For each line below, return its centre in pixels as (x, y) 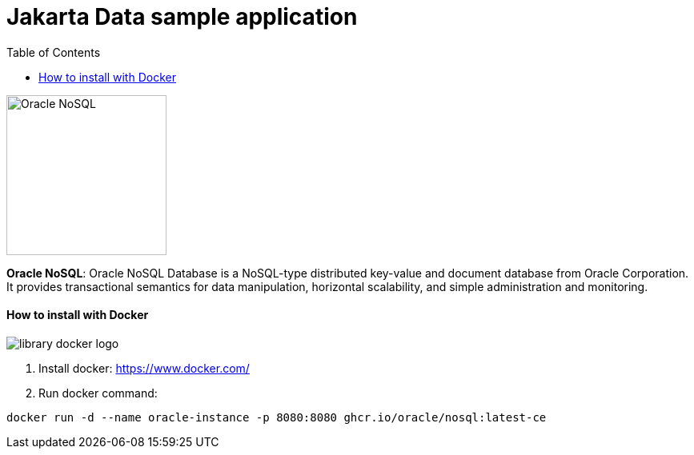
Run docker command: (98, 393)
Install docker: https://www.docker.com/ (144, 368)
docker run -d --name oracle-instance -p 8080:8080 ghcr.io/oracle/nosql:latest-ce (277, 417)
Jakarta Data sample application (182, 17)
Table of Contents (54, 52)
